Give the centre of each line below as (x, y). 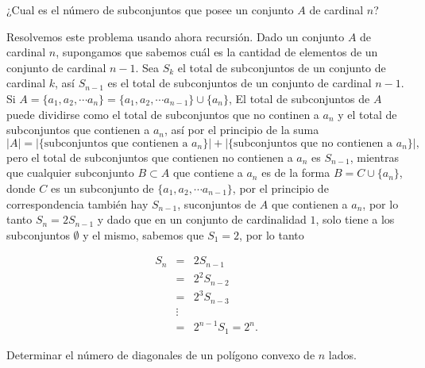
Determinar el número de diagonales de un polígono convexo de (161, 354)
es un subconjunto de (102, 188)
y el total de (367, 114)
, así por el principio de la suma (241, 130)
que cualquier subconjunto (70, 172)
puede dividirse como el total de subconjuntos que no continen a (163, 114)
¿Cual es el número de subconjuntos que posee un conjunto (150, 10)
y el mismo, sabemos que (143, 234)
